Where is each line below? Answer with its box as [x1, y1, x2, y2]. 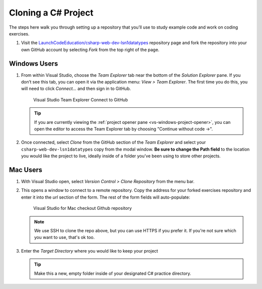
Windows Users [9, 59, 58, 68]
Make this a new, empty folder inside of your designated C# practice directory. [34, 270, 192, 276]
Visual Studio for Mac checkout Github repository [33, 205, 132, 211]
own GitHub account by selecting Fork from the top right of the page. [21, 47, 160, 52]
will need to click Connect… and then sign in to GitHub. [21, 85, 131, 92]
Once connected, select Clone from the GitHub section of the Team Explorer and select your [21, 139, 206, 145]
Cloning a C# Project [9, 7, 94, 18]
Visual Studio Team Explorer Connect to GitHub [33, 97, 128, 102]
